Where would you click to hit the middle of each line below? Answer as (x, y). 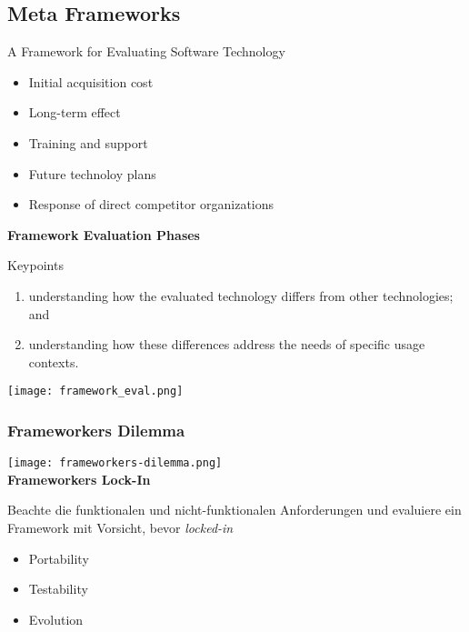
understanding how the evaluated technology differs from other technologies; (241, 295)
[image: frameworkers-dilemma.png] (115, 463)
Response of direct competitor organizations (151, 204)
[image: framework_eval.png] (95, 391)
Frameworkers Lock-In (79, 479)
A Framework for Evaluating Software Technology (146, 51)
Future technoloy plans (92, 173)
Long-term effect (75, 112)
